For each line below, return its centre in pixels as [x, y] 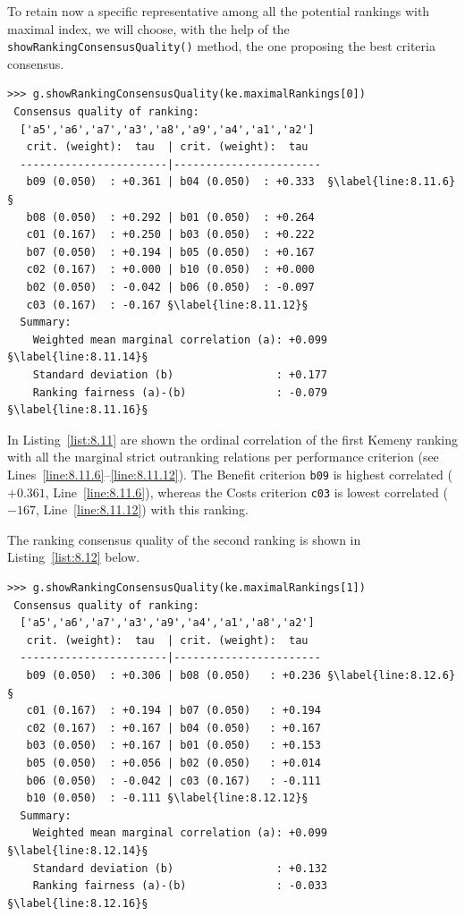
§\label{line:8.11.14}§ [78, 357]
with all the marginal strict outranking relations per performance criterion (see [223, 457]
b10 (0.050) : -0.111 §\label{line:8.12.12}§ [167, 798]
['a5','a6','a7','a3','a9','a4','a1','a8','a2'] [167, 623]
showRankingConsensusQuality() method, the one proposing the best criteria [221, 46]
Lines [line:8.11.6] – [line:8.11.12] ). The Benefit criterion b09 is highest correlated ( [230, 474]
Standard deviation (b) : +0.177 [180, 374]
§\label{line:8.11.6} [391, 182]
